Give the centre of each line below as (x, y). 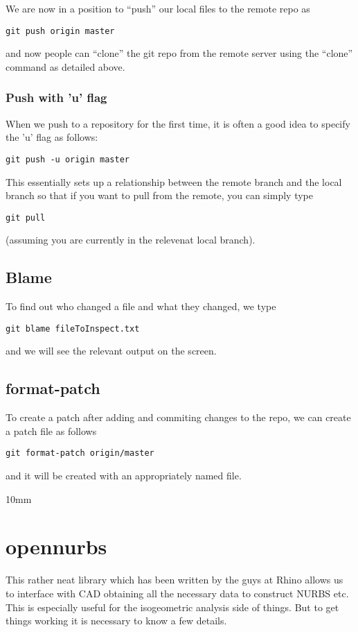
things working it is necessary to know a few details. (116, 621)
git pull (26, 217)
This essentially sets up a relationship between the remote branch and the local (174, 181)
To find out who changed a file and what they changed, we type (141, 306)
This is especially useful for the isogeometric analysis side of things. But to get (172, 607)
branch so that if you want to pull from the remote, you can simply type (159, 195)
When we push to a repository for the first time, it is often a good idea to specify (178, 123)
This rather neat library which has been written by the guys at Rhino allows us (174, 580)
